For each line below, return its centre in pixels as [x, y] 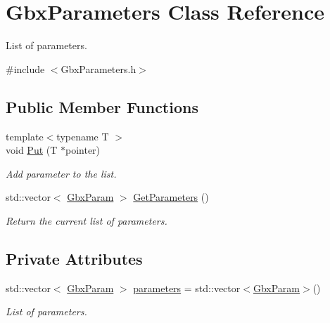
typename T [83, 136]
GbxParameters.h [99, 68]
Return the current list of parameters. [87, 220]
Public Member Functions [102, 106]
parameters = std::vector [187, 288]
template [25, 136]
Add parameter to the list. [61, 173]
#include [25, 68]
